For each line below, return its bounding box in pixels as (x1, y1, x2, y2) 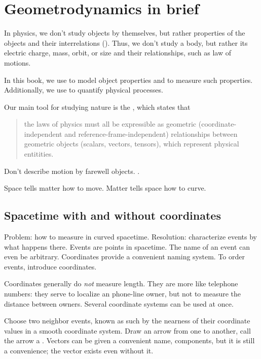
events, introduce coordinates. (4, 261, 97, 272)
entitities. (24, 148, 54, 159)
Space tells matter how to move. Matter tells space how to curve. (4, 183, 206, 193)
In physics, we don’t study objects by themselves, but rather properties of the (4, 27, 245, 38)
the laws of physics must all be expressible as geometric (24, 118, 197, 129)
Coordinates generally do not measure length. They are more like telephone (4, 278, 238, 289)
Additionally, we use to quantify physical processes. (4, 84, 163, 95)
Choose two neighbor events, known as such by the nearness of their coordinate (4, 315, 250, 326)
